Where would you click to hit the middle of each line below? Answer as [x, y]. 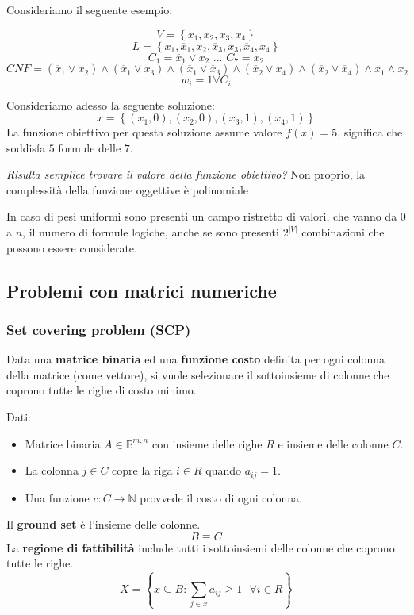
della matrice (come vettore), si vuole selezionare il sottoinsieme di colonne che [198, 374]
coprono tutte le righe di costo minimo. [102, 390]
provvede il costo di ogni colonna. [221, 497]
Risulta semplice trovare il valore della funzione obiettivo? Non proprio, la [186, 174]
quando [224, 470]
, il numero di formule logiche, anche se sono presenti [151, 232]
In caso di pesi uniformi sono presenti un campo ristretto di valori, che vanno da [202, 216]
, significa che [370, 132]
